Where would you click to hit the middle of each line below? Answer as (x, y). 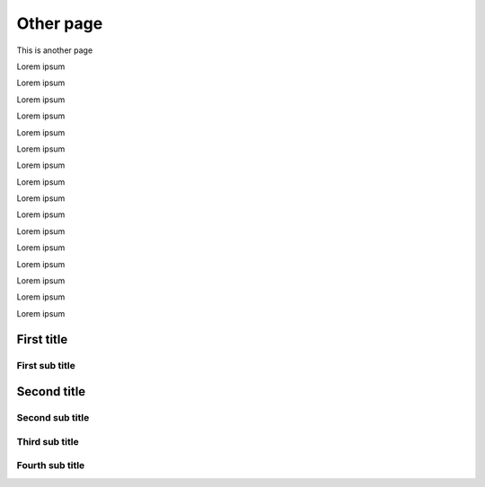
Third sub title (48, 441)
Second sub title (53, 418)
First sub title (46, 365)
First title (42, 339)
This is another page (55, 50)
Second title (51, 391)
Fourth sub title (51, 465)
